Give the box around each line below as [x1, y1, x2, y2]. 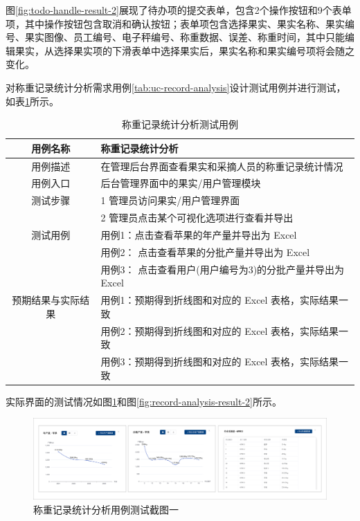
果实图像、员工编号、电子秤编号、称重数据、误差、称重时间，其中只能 [24, 30, 345, 44]
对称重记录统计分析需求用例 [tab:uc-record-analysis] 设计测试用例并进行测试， [6, 80, 346, 94]
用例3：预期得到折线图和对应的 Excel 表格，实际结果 [100, 354, 339, 368]
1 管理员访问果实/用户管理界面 [100, 193, 240, 208]
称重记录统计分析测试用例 [122, 117, 238, 131]
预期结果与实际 [12, 293, 80, 307]
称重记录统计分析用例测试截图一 [33, 502, 179, 516]
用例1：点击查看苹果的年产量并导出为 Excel [100, 227, 297, 241]
